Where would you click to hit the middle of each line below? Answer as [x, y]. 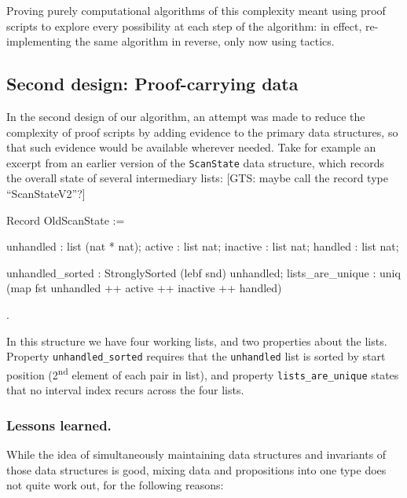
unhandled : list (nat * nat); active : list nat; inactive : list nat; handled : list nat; [203, 246]
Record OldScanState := [66, 220]
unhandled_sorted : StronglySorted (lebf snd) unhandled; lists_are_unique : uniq [203, 272]
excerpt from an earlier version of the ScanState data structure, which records [196, 162]
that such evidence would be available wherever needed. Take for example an [191, 147]
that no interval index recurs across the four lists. [125, 390]
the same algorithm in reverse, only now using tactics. [205, 41]
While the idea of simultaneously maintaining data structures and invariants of [196, 454]
